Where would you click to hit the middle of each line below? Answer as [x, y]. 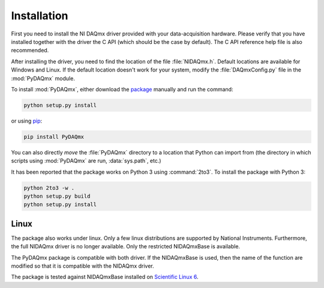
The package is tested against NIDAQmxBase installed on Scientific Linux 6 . [105, 277]
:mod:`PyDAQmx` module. [43, 78]
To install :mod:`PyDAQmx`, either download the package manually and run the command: [122, 89]
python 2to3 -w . [49, 188]
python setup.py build [57, 196]
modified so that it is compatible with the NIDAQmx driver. [82, 266]
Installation [40, 16]
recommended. [30, 51]
